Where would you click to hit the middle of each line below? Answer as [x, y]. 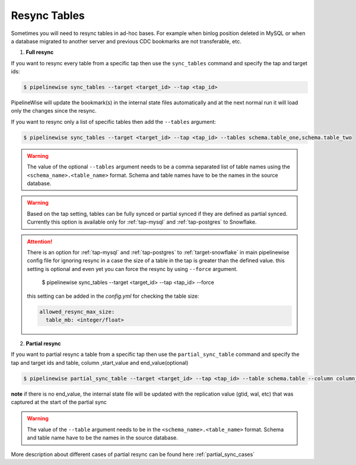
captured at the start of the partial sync [59, 402]
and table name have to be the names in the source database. [102, 438]
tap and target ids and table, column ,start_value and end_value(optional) [100, 362]
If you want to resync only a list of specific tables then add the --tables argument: [114, 122]
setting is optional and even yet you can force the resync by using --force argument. [132, 269]
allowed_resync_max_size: [77, 312]
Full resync [40, 52]
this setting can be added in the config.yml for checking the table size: [113, 296]
